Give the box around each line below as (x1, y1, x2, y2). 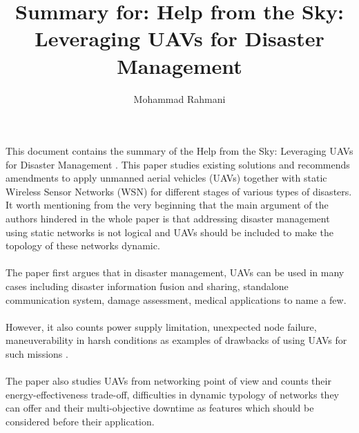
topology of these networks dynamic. (6, 238, 160, 253)
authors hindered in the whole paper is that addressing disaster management (6, 211, 330, 226)
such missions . (6, 347, 68, 360)
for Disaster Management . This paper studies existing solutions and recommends (6, 157, 350, 171)
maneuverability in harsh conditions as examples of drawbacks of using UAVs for (6, 333, 347, 347)
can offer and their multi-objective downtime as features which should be (6, 401, 314, 415)
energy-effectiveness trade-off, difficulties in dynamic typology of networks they (6, 387, 339, 401)
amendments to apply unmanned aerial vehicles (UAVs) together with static (6, 171, 327, 185)
